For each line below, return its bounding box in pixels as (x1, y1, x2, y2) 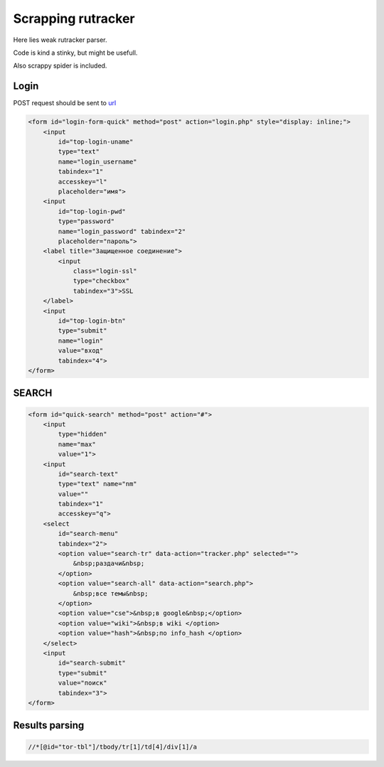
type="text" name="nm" (58, 480, 138, 488)
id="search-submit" (58, 659, 126, 667)
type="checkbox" (73, 277, 130, 285)
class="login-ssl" (73, 267, 138, 275)
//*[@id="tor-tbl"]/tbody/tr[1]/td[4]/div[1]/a (28, 743, 197, 751)
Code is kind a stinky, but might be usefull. (13, 48, 138, 57)
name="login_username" (58, 157, 138, 166)
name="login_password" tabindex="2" (58, 227, 186, 235)
